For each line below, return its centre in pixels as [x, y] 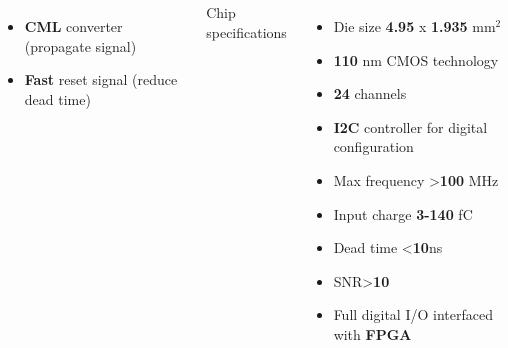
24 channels [370, 93]
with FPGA [372, 333]
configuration [373, 146]
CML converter [73, 26]
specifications [246, 31]
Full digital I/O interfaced [413, 314]
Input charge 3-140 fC [403, 213]
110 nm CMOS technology [416, 59]
